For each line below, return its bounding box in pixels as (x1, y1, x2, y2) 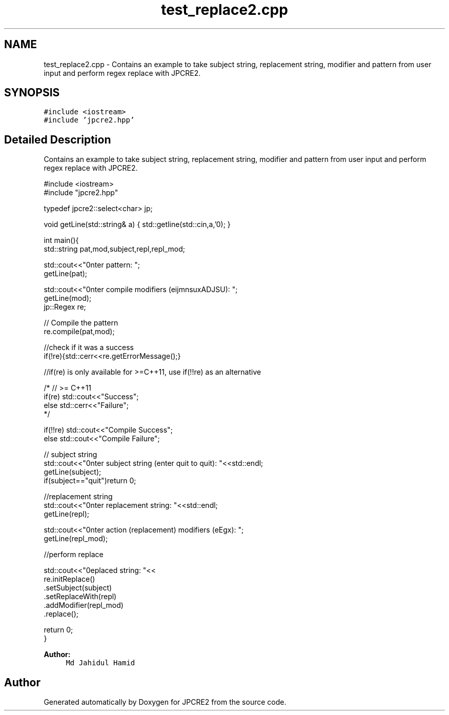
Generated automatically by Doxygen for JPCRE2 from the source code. (44, 698, 287, 707)
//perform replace (44, 550, 104, 559)
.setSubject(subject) (44, 583, 112, 593)
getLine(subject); (44, 467, 101, 477)
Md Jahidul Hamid (66, 659, 135, 667)
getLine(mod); (44, 294, 92, 303)
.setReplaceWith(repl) (44, 592, 117, 601)
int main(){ (44, 236, 79, 245)
